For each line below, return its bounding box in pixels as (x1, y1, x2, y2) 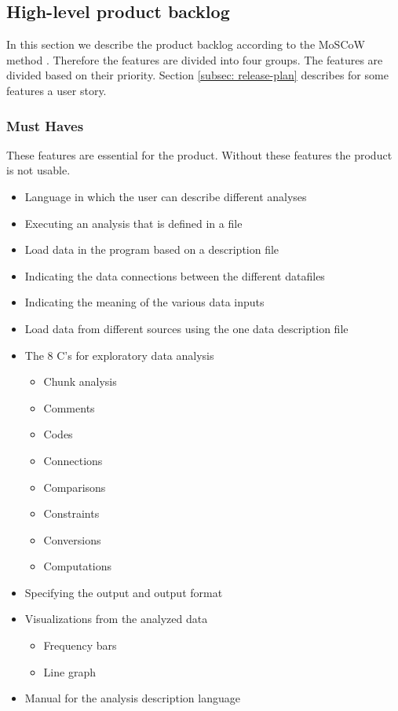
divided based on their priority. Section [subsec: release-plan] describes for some (6, 67, 389, 83)
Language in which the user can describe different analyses (24, 188, 307, 204)
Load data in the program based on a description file (24, 241, 279, 258)
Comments (43, 399, 95, 416)
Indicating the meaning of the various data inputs (24, 294, 265, 310)
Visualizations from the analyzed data (24, 610, 208, 627)
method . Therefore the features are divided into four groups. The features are (6, 51, 383, 68)
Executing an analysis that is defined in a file (24, 214, 243, 231)
